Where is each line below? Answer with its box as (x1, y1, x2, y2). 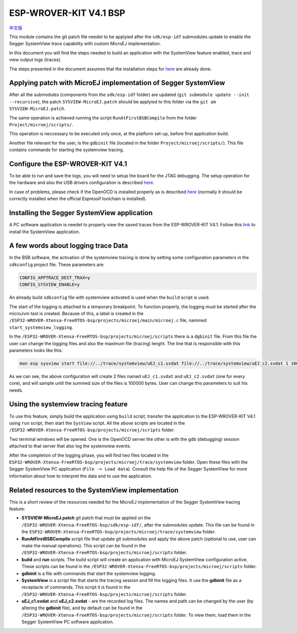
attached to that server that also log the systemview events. (9, 443, 131, 449)
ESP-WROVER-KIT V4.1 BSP (9, 7, 126, 18)
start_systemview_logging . (9, 324, 74, 330)
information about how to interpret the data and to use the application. (9, 473, 152, 479)
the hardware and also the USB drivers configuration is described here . (9, 180, 154, 186)
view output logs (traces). (9, 57, 62, 63)
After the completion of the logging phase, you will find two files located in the (9, 452, 169, 458)
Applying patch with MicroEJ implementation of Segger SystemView (9, 79, 225, 87)
